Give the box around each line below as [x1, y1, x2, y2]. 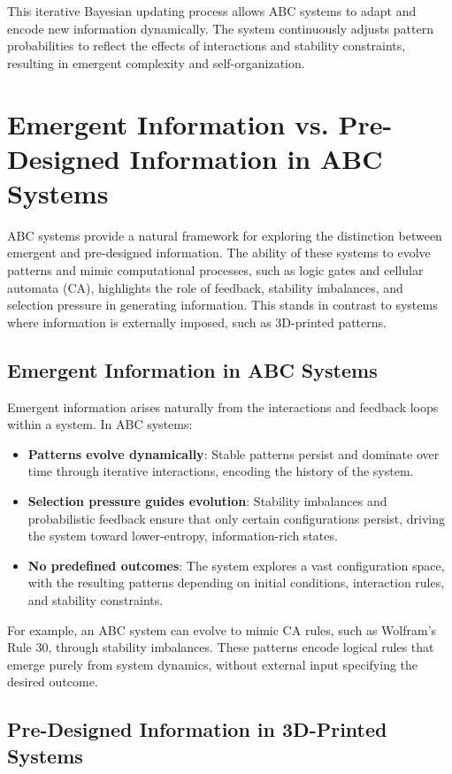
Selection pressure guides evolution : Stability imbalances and [27, 492, 387, 510]
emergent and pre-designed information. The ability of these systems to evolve [7, 243, 431, 262]
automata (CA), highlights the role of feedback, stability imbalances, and [7, 278, 403, 296]
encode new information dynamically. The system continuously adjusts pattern [7, 19, 433, 37]
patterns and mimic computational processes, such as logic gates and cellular [7, 261, 424, 280]
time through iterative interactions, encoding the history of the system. [27, 462, 414, 480]
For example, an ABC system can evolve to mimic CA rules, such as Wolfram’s [7, 620, 437, 639]
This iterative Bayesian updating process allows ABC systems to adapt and [7, 2, 417, 19]
